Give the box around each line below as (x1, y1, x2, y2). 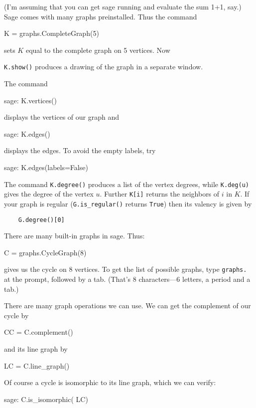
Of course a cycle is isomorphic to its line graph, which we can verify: (4, 377, 216, 388)
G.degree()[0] (18, 216, 65, 223)
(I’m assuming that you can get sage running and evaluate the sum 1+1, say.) (4, 1, 242, 11)
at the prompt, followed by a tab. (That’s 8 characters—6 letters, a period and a (4, 274, 251, 284)
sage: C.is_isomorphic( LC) (4, 394, 88, 404)
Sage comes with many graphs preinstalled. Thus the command (4, 11, 197, 21)
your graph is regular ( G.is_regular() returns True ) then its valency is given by (4, 198, 252, 208)
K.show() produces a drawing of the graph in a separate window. (4, 61, 203, 72)
